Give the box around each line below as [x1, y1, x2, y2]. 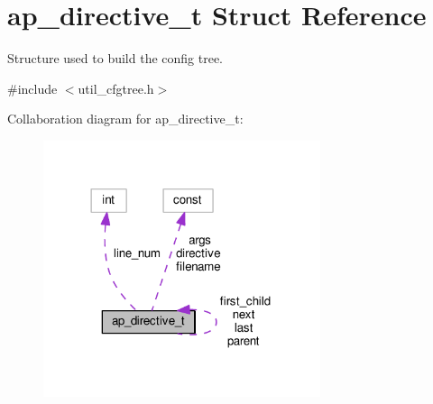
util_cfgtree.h [78, 78, 154, 97]
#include [7, 78, 58, 97]
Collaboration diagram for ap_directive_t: [7, 109, 244, 128]
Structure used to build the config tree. [7, 49, 223, 68]
